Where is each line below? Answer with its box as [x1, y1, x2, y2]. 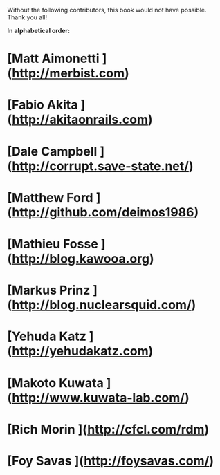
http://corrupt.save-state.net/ [12, 158, 189, 174]
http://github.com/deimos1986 [12, 204, 194, 220]
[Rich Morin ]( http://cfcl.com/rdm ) [7, 421, 210, 437]
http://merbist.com [12, 66, 125, 82]
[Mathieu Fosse [7, 236, 98, 252]
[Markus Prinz [7, 283, 91, 298]
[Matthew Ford [7, 189, 93, 205]
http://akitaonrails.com [12, 112, 149, 127]
